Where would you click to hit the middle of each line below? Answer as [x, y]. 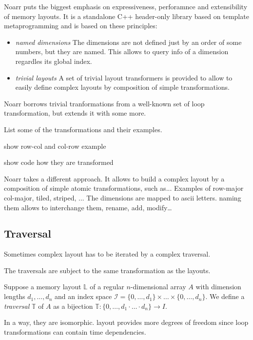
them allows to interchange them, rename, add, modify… [88, 207]
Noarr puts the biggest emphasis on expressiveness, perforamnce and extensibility [126, 6]
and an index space [83, 296]
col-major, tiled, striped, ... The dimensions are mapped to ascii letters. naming [123, 197]
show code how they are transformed [59, 162]
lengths [15, 296]
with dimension [218, 287]
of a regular [107, 287]
